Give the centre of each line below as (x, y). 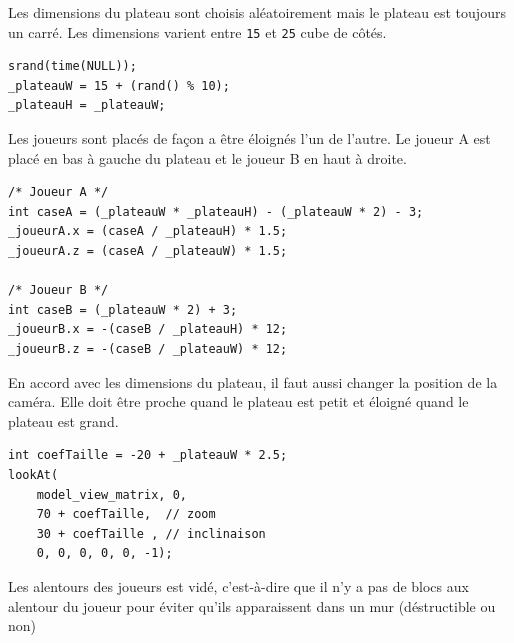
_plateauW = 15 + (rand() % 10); (119, 85)
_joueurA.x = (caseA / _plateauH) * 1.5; (148, 231)
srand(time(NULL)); (72, 66)
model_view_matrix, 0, (111, 494)
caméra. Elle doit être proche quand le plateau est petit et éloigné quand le (238, 401)
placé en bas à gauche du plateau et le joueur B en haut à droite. (207, 157)
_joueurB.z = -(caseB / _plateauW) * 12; (148, 348)
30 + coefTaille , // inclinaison (151, 533)
